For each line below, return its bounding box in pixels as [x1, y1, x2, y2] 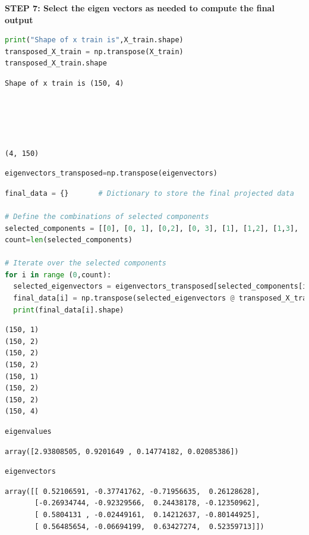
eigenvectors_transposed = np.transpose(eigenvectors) [5, 169, 217, 178]
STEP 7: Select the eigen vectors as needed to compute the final [5, 2, 275, 14]
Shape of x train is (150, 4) [5, 79, 124, 87]
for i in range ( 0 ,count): [5, 270, 112, 279]
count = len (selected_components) [5, 236, 133, 245]
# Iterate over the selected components [5, 259, 167, 268]
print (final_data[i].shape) [13, 305, 124, 314]
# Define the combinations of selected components [5, 212, 209, 221]
